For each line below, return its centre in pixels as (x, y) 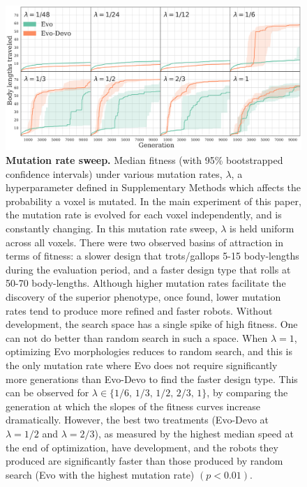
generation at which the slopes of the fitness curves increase (133, 406)
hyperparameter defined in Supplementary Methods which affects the (153, 187)
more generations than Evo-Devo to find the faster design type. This (152, 379)
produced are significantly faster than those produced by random (144, 461)
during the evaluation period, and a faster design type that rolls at (148, 269)
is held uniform (262, 228)
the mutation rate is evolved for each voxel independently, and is (144, 215)
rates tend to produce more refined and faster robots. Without (139, 310)
